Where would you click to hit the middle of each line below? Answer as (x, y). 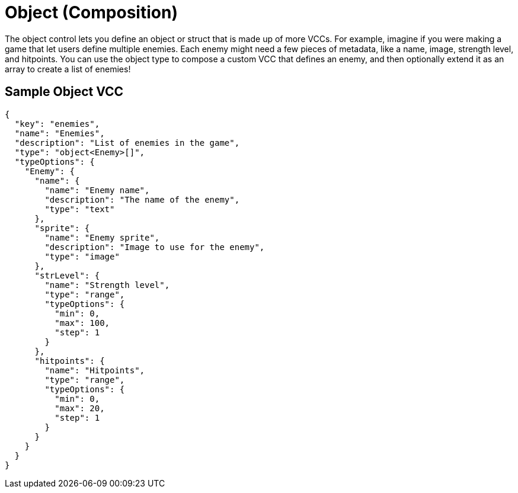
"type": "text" (80, 209)
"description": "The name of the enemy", (142, 199)
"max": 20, (80, 408)
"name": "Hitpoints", (95, 370)
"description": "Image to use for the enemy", (155, 247)
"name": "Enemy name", (97, 190)
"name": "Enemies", (60, 133)
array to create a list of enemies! (68, 69)
